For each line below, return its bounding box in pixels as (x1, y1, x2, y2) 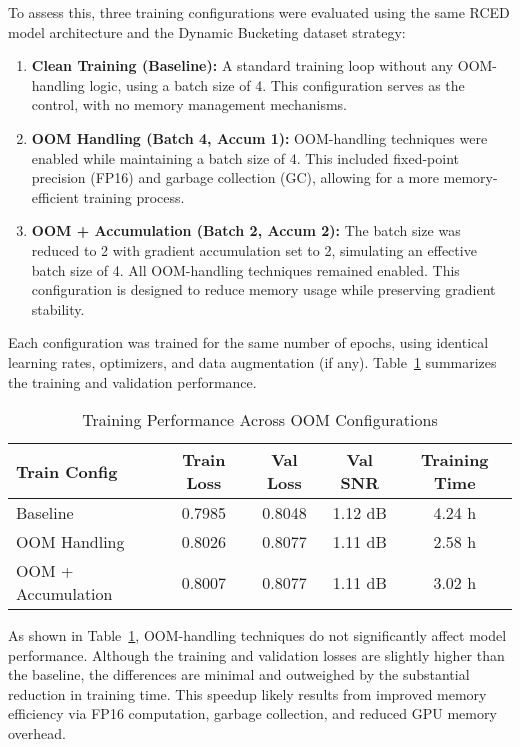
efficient (31, 186, 79, 207)
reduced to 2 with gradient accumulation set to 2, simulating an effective (31, 239, 477, 260)
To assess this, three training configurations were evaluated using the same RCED (8, 2, 510, 22)
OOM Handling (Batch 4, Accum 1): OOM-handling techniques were (31, 127, 488, 148)
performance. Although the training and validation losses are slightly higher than (8, 644, 505, 665)
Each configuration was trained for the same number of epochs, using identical (8, 332, 489, 353)
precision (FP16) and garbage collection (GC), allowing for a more (31, 167, 439, 188)
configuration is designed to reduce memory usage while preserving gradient (31, 279, 496, 300)
